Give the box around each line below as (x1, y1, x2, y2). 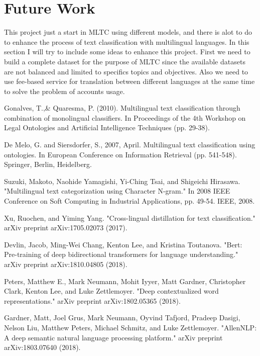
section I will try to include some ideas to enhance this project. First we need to (4, 46, 250, 57)
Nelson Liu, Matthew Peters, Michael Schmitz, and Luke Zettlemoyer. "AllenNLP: (4, 322, 257, 332)
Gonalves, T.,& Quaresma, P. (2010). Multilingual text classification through (4, 103, 240, 113)
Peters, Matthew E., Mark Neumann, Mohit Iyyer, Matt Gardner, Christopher (4, 276, 246, 286)
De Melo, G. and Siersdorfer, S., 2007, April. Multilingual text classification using (4, 139, 255, 150)
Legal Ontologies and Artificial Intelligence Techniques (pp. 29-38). (4, 122, 210, 133)
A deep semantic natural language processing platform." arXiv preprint (4, 332, 223, 342)
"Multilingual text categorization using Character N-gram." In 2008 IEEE (4, 186, 230, 196)
